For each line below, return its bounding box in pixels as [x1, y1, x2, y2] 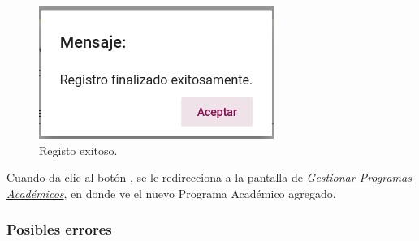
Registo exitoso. [39, 141, 118, 158]
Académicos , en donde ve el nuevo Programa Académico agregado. [6, 184, 336, 201]
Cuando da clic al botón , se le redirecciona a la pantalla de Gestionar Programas [6, 169, 412, 186]
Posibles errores [6, 219, 112, 239]
